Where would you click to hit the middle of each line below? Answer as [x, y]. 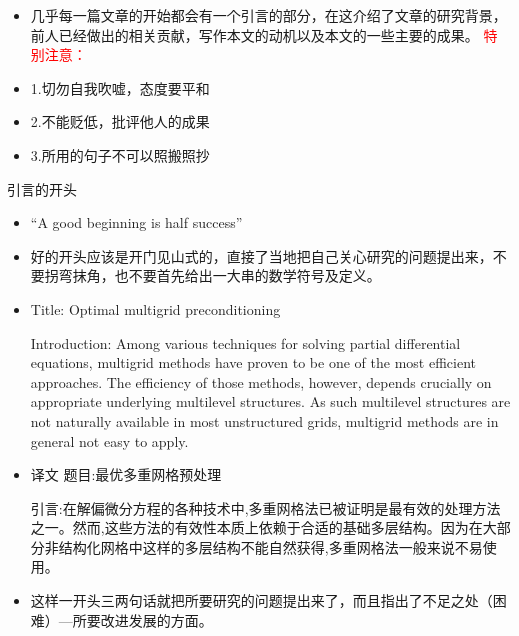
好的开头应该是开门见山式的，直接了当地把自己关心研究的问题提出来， [261, 255]
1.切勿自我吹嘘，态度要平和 [120, 87]
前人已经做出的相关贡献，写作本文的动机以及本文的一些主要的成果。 [254, 34]
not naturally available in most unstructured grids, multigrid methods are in [264, 420]
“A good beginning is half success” [136, 222]
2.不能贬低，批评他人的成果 [120, 121]
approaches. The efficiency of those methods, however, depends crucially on [261, 381]
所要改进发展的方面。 [142, 619]
